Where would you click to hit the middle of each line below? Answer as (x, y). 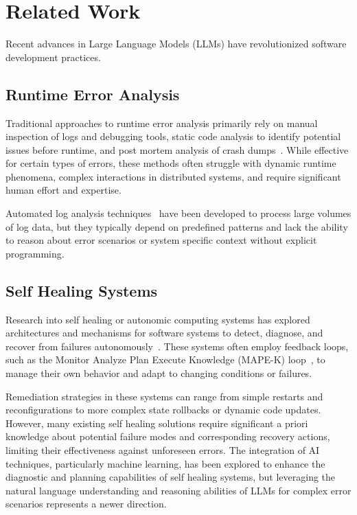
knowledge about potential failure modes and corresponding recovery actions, (168, 436)
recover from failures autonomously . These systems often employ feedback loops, (177, 346)
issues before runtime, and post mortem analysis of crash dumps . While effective (177, 149)
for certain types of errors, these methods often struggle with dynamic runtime (171, 163)
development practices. (53, 57)
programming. (35, 253)
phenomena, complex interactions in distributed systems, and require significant (173, 176)
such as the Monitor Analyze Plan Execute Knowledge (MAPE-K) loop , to (165, 359)
